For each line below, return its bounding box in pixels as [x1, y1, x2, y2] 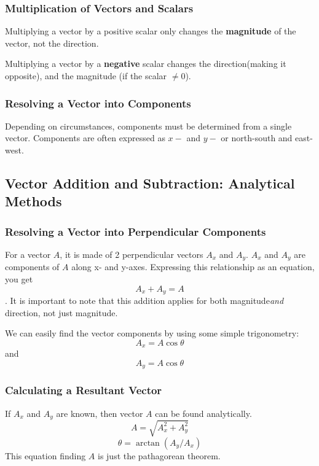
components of [5, 260, 60, 273]
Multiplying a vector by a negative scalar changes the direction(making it [5, 57, 286, 70]
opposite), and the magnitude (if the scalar [5, 69, 167, 82]
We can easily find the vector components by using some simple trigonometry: [5, 327, 299, 340]
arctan [135, 438, 160, 448]
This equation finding [5, 449, 86, 462]
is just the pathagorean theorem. [97, 449, 221, 462]
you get [5, 273, 33, 285]
